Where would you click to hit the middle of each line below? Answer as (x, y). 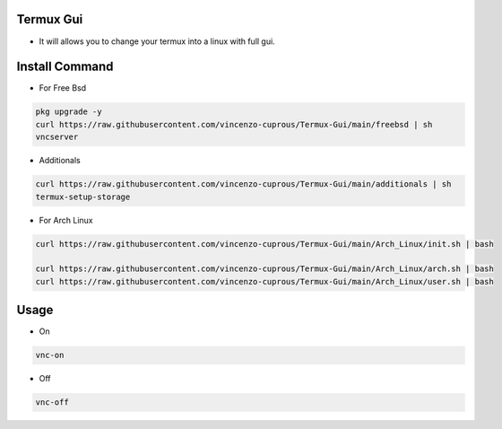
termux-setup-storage (83, 197)
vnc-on (50, 355)
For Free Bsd (63, 88)
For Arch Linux (66, 220)
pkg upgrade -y (69, 112)
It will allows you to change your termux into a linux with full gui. (157, 41)
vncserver (57, 137)
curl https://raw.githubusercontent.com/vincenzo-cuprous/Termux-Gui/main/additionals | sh (243, 184)
